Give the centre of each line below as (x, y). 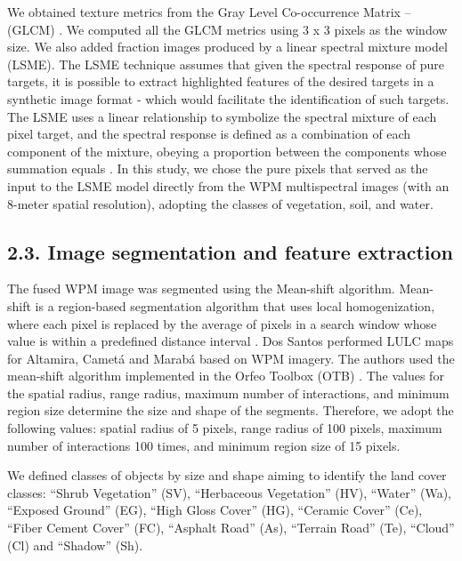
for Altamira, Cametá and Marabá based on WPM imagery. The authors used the (231, 358)
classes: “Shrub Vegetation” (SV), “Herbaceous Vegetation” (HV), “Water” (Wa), (229, 492)
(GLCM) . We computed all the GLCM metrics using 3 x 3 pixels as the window (227, 29)
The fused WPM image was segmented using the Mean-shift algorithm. (201, 289)
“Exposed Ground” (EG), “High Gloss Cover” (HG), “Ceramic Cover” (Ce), (215, 510)
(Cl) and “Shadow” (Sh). (75, 545)
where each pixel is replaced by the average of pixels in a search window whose (222, 323)
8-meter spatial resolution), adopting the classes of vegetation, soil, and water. (220, 203)
